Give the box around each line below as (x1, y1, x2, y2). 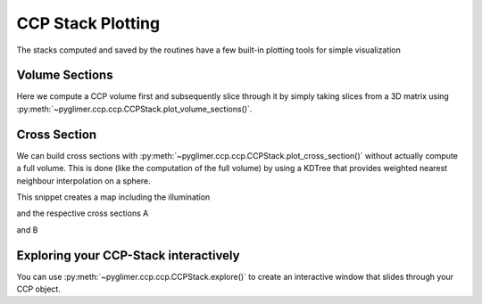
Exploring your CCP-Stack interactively (16, 248, 240, 263)
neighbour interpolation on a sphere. (16, 175, 151, 186)
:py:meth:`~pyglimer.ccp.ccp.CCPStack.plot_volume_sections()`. (16, 103, 253, 114)
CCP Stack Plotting (16, 13, 161, 33)
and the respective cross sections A (16, 208, 149, 218)
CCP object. (16, 283, 62, 294)
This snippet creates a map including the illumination (16, 192, 211, 202)
